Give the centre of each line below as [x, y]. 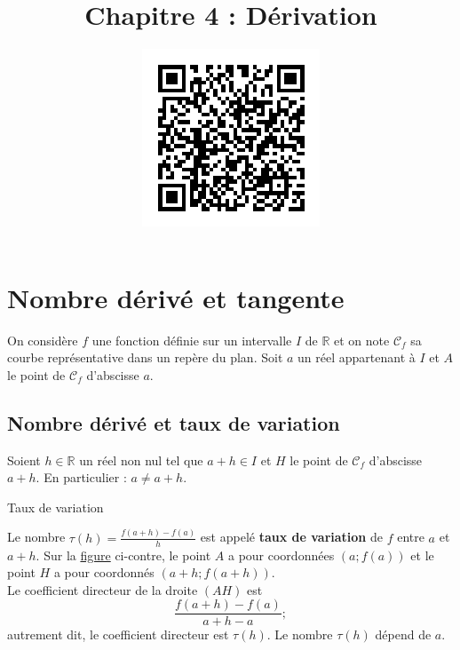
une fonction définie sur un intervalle [192, 340]
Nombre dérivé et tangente [176, 297]
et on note [362, 340]
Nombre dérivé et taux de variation [174, 422]
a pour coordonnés [104, 572]
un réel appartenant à [357, 357]
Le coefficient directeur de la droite [103, 589]
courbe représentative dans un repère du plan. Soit [145, 357]
